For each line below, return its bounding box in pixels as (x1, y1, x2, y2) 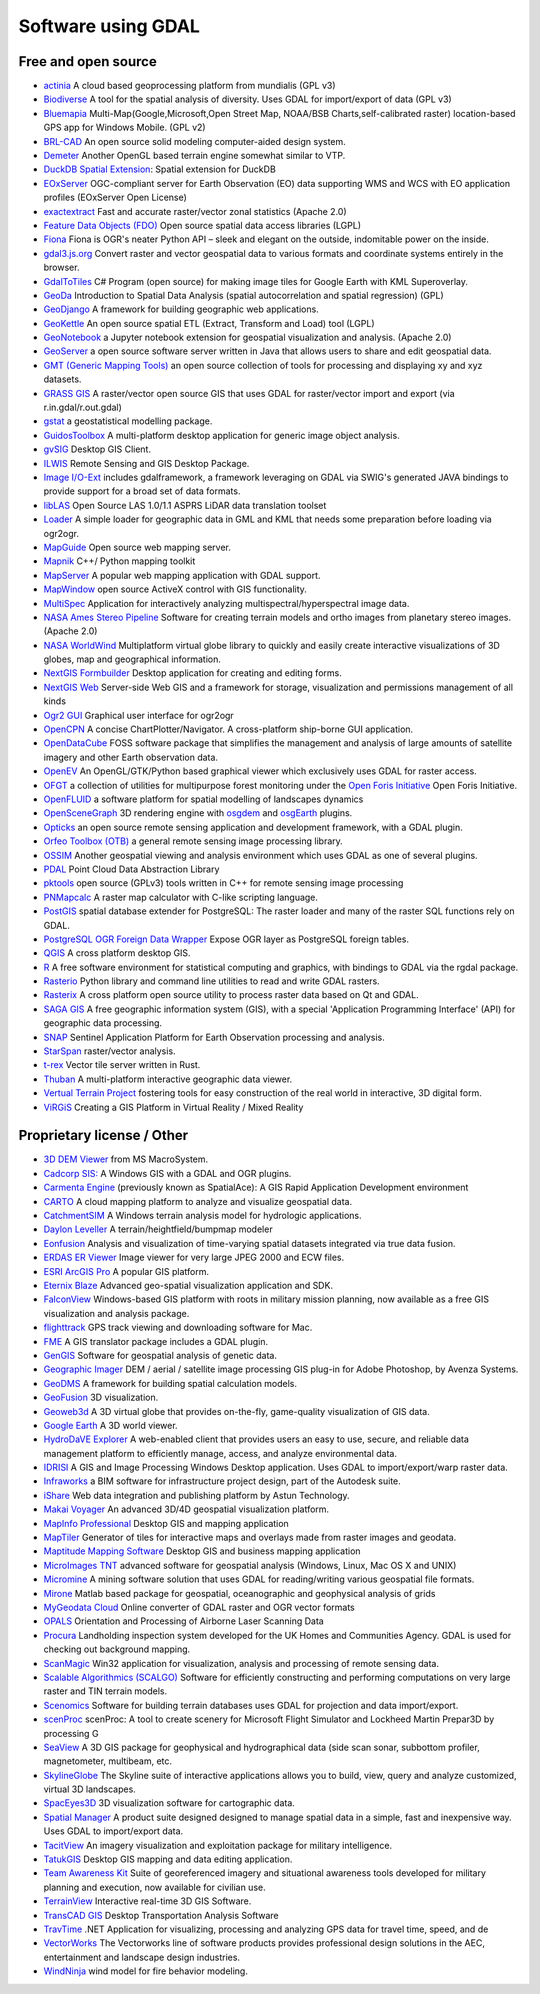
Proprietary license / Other (18, 1127, 189, 1144)
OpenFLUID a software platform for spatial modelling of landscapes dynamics (43, 793, 364, 805)
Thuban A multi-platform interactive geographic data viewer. (43, 1073, 293, 1085)
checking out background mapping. (43, 1643, 191, 1655)
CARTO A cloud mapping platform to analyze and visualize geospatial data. (43, 1195, 353, 1207)
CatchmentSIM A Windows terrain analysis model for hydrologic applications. (43, 1210, 362, 1222)
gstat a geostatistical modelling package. (43, 415, 213, 427)
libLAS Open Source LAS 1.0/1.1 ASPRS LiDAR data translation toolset (43, 499, 327, 511)
